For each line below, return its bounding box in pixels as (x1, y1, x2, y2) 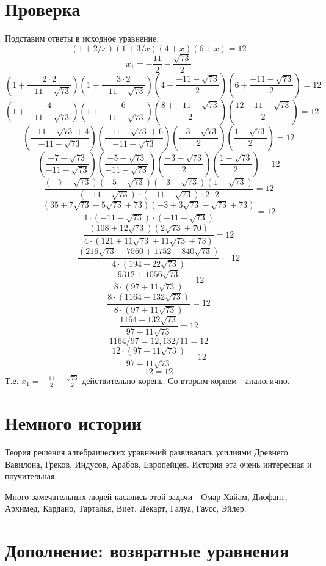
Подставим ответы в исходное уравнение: (5, 32, 159, 45)
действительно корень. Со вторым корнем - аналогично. (82, 374, 290, 386)
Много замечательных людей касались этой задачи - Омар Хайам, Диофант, (5, 490, 288, 503)
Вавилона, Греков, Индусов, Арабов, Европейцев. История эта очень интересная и (5, 457, 312, 470)
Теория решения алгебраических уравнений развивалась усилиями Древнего (5, 445, 288, 458)
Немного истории (5, 410, 142, 435)
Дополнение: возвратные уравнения (5, 538, 289, 563)
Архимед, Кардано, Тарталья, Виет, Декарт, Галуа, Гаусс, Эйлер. (5, 502, 247, 515)
